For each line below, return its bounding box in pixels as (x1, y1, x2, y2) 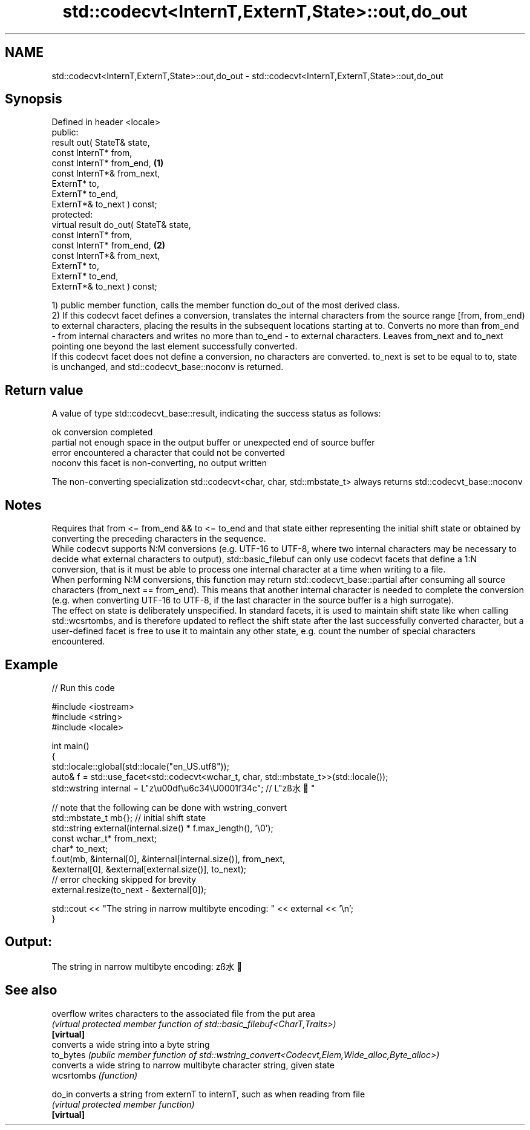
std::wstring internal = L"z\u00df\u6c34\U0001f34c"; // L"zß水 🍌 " (51, 782, 315, 793)
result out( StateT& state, (51, 137, 150, 148)
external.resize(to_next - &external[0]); (51, 884, 206, 895)
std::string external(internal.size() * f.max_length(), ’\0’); (51, 822, 273, 833)
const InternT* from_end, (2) (51, 240, 166, 251)
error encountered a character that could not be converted (51, 447, 285, 458)
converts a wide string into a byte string (51, 1039, 210, 1050)
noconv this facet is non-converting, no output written (51, 458, 267, 469)
